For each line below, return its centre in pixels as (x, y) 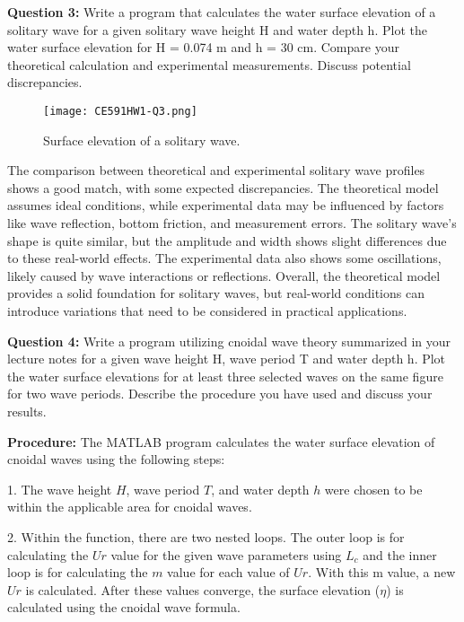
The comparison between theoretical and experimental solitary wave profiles (216, 170)
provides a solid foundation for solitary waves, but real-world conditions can (216, 293)
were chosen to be (373, 489)
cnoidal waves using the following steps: (116, 459)
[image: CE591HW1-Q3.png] (120, 111)
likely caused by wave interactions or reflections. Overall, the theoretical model (224, 275)
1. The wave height (60, 489)
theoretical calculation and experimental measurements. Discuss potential (209, 64)
